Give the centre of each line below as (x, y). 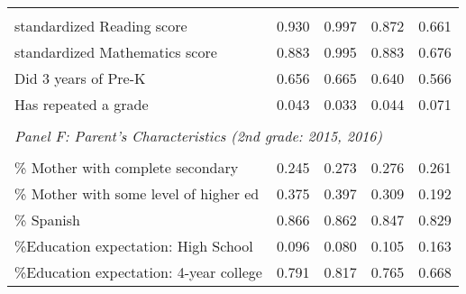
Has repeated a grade (82, 104)
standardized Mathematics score (116, 52)
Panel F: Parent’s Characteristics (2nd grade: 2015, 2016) (198, 136)
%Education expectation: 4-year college (138, 272)
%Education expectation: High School (134, 246)
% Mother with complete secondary (127, 167)
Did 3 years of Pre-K (80, 78)
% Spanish (47, 220)
